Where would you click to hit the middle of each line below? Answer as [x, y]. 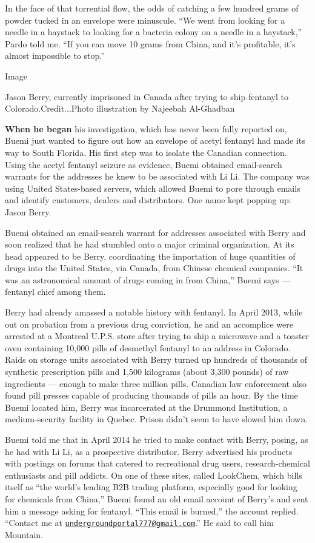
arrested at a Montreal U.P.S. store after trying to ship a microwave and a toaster [157, 336]
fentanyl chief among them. [55, 292]
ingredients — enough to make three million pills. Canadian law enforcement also [156, 383]
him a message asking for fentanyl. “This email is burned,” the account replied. [152, 511]
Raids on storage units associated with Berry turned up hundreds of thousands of [156, 359]
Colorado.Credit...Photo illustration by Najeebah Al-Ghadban [120, 108]
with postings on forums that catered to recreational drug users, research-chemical [157, 463]
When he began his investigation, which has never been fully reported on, [146, 128]
